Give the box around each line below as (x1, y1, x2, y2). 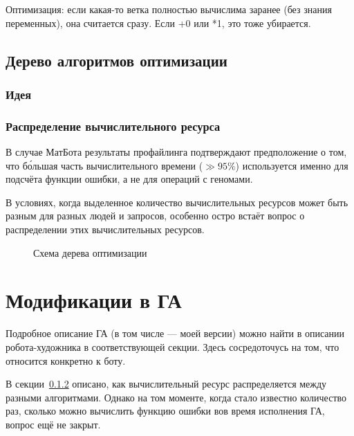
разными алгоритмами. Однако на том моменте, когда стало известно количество (6, 390, 347, 404)
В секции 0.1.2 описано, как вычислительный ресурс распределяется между (6, 376, 327, 391)
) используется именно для (235, 158, 348, 172)
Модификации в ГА (6, 286, 182, 314)
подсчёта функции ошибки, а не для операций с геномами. (6, 172, 253, 186)
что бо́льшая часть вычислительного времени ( (6, 158, 203, 172)
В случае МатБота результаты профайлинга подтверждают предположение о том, (6, 145, 347, 159)
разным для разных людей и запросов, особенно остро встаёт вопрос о (6, 208, 305, 223)
